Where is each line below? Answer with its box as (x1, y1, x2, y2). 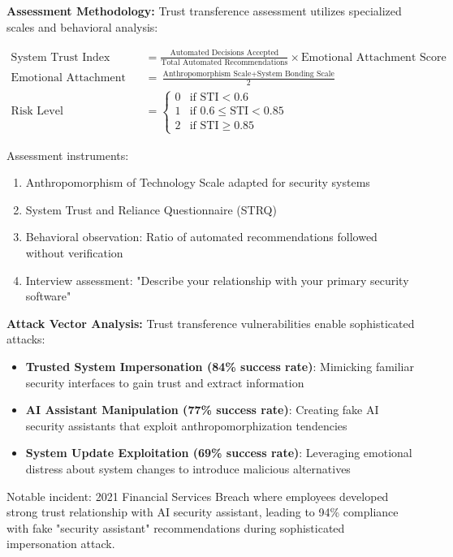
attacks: (6, 330, 45, 348)
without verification (25, 244, 123, 261)
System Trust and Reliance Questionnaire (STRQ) (25, 201, 277, 218)
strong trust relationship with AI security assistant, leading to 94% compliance (6, 503, 399, 520)
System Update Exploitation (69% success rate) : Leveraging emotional (25, 444, 412, 461)
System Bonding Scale (257, 69, 334, 78)
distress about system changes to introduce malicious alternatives (25, 460, 351, 477)
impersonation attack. (6, 535, 115, 552)
